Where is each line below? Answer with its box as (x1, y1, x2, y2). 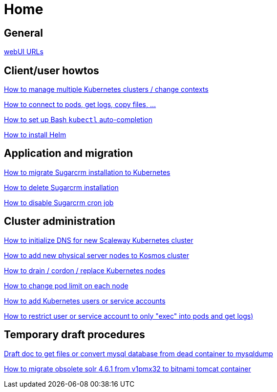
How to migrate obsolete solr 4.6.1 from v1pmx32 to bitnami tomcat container (4, 364, 251, 373)
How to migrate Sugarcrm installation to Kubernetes (4, 168, 170, 176)
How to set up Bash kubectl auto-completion (4, 115, 152, 124)
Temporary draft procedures (4, 328, 145, 341)
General (4, 26, 43, 39)
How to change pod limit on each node (4, 281, 128, 290)
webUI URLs (4, 47, 43, 56)
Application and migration (4, 147, 133, 160)
